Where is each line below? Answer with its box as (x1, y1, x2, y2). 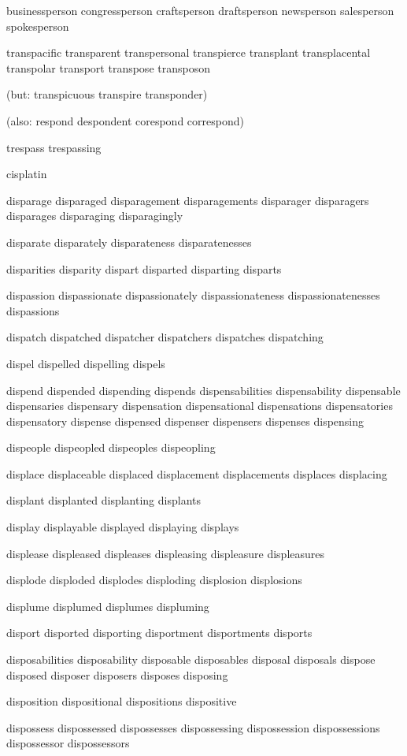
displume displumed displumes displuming (6, 598, 209, 614)
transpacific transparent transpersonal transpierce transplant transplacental (6, 44, 371, 61)
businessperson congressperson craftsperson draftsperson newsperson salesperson (6, 2, 394, 18)
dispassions (6, 302, 60, 318)
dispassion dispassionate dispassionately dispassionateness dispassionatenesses (6, 287, 380, 304)
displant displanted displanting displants (6, 492, 202, 508)
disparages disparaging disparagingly (6, 207, 183, 224)
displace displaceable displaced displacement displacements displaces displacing (6, 465, 387, 482)
